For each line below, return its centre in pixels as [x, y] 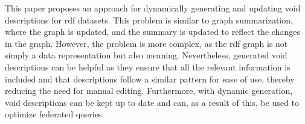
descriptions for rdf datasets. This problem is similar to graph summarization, [149, 20]
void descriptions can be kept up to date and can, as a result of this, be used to [152, 102]
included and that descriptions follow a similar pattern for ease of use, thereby [150, 79]
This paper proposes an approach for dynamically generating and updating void [153, 8]
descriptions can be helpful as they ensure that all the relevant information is [148, 67]
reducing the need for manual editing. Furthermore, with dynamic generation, [149, 91]
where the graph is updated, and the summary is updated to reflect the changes [152, 32]
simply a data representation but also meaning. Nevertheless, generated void [146, 55]
